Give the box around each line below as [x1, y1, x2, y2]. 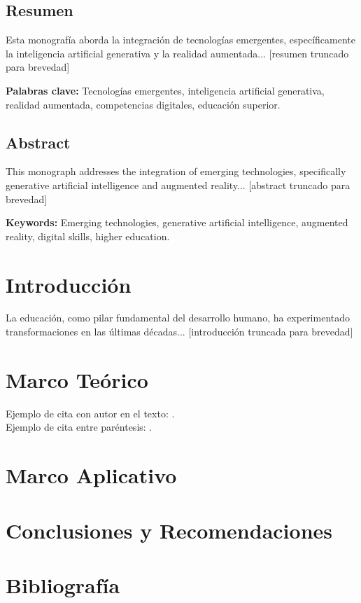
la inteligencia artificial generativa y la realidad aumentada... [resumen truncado [6, 46, 349, 60]
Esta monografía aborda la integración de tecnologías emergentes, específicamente [6, 32, 355, 47]
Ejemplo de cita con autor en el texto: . [6, 406, 175, 420]
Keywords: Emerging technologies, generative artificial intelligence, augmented [6, 215, 348, 230]
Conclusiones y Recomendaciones [6, 515, 332, 544]
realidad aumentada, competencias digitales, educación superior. [6, 97, 281, 111]
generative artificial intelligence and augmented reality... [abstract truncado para [6, 177, 351, 192]
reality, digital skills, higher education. [6, 228, 170, 243]
